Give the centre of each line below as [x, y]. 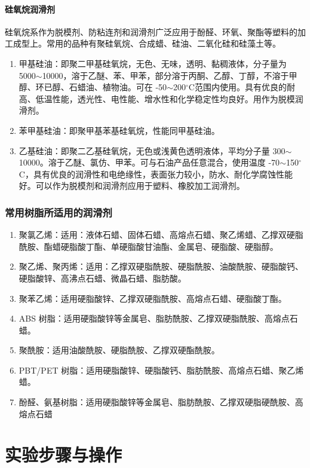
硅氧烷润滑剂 [30, 9]
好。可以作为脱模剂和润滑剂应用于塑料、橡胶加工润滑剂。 [132, 186]
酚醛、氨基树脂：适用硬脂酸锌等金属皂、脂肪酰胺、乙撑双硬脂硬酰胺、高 [161, 402]
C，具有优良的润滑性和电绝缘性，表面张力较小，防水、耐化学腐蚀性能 [156, 174]
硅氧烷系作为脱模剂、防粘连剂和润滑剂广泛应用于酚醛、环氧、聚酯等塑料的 [151, 31]
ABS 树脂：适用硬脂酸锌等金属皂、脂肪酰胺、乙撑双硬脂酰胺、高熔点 [154, 318]
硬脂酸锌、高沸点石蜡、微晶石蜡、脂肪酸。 [102, 278]
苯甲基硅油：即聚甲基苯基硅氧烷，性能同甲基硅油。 [119, 130]
